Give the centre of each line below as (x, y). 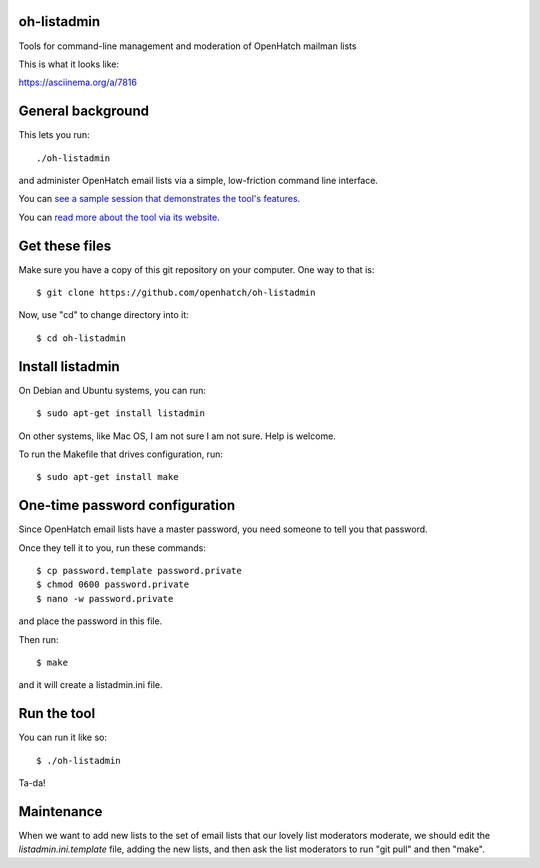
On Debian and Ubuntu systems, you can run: (112, 390)
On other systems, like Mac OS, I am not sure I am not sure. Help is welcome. (177, 436)
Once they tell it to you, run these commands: (112, 547)
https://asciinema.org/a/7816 (77, 82)
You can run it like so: (62, 737)
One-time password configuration (127, 505)
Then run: (38, 639)
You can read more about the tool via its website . (119, 217)
